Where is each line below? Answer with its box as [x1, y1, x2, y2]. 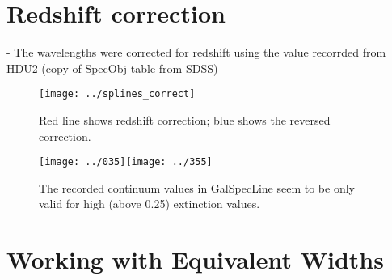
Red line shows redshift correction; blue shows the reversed [39, 111, 331, 128]
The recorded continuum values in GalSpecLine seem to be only [39, 179, 355, 196]
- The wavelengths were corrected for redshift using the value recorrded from [6, 44, 386, 61]
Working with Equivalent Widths [6, 243, 384, 276]
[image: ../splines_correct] [39, 88, 196, 100]
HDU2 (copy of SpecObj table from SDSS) [6, 59, 218, 76]
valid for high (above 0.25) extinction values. [39, 195, 260, 212]
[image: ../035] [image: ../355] [39, 156, 213, 168]
